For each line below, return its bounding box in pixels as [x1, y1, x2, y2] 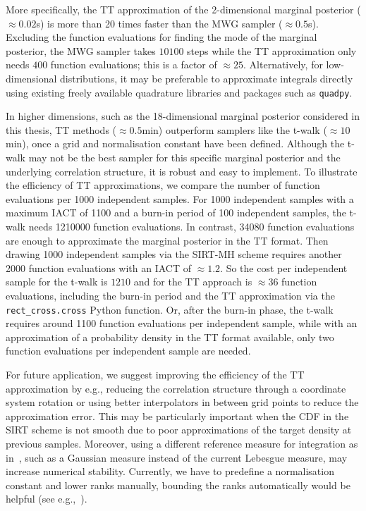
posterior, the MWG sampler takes [6, 43, 156, 58]
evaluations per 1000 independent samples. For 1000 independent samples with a [6, 191, 354, 206]
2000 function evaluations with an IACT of [6, 260, 191, 275]
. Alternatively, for [243, 57, 323, 72]
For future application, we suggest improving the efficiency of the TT [6, 367, 305, 381]
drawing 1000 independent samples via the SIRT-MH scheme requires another [6, 247, 342, 261]
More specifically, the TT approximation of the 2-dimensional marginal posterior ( [6, 2, 361, 16]
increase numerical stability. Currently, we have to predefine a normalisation [6, 464, 334, 479]
